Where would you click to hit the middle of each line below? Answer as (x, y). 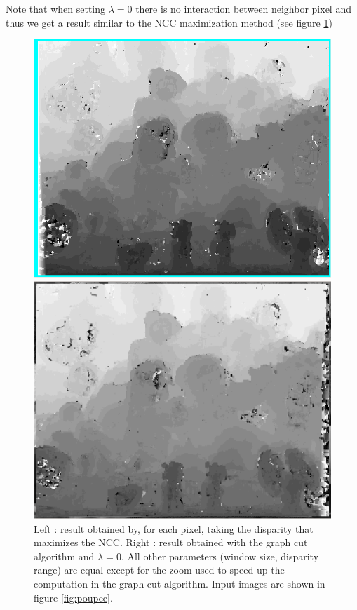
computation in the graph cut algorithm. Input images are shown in (180, 583)
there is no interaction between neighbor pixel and (243, 8)
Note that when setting (56, 8)
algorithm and (64, 556)
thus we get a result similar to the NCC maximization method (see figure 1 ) (169, 22)
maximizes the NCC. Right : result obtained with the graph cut (171, 542)
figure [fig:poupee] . (73, 597)
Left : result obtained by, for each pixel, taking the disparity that (174, 528)
